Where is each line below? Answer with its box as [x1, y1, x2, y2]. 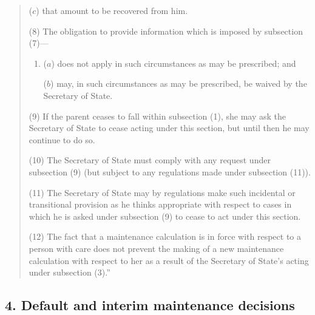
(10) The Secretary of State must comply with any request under [29, 154, 271, 166]
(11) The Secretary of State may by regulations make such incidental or [29, 186, 296, 198]
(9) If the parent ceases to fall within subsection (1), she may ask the [29, 109, 286, 122]
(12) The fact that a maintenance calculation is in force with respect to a [29, 230, 301, 243]
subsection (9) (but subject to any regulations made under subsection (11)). [29, 165, 311, 178]
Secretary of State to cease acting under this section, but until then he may [29, 121, 310, 134]
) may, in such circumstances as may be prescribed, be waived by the [50, 77, 307, 90]
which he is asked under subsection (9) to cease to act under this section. [29, 209, 301, 222]
